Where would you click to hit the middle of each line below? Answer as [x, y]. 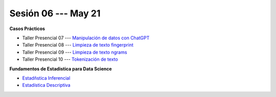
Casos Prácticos [27, 29]
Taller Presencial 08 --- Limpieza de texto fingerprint [78, 45]
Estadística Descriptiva [47, 85]
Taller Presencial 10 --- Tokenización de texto [70, 59]
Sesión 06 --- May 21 [55, 13]
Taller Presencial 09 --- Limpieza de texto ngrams [75, 52]
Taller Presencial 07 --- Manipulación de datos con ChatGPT [86, 38]
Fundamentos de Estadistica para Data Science [61, 68]
